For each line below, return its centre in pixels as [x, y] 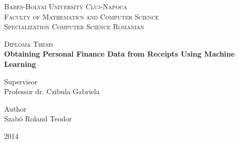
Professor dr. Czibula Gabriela [52, 91]
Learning [20, 64]
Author [15, 108]
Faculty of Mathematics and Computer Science [82, 16]
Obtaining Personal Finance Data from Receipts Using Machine [120, 54]
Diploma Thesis [29, 43]
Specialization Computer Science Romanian [74, 26]
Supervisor [21, 81]
